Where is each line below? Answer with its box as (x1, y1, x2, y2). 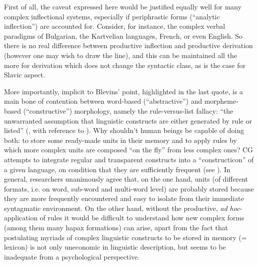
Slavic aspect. (4, 69, 45, 80)
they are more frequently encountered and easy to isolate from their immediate (4, 193, 244, 203)
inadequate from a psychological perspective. (4, 251, 140, 262)
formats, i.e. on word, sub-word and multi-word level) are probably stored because (4, 183, 254, 194)
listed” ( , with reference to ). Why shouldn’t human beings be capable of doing (4, 125, 244, 135)
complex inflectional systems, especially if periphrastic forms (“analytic (4, 11, 220, 21)
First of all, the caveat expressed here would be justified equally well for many (4, 1, 242, 11)
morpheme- (204, 96, 239, 106)
